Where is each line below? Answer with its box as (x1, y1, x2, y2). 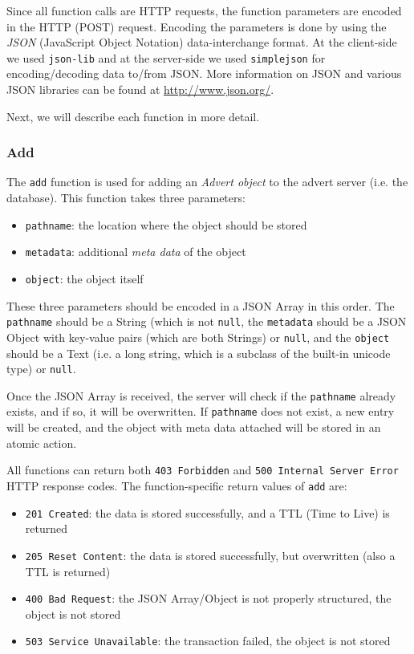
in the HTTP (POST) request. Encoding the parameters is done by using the (6, 18, 387, 35)
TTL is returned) (25, 563, 111, 579)
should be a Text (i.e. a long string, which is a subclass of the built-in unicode (6, 344, 391, 361)
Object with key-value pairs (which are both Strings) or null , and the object (6, 328, 390, 345)
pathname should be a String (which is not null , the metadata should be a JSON (6, 313, 407, 330)
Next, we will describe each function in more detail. (6, 108, 260, 124)
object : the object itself (25, 270, 144, 286)
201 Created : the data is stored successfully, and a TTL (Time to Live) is (25, 504, 390, 521)
